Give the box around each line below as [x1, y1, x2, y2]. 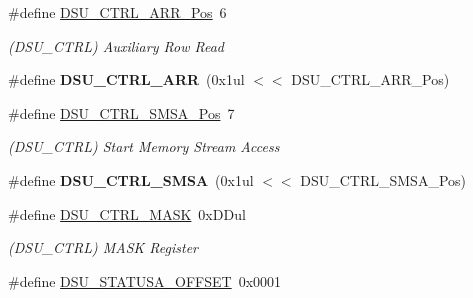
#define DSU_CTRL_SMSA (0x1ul [8, 169, 254, 190]
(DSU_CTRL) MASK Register [8, 237, 199, 258]
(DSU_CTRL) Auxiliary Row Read [8, 35, 224, 56]
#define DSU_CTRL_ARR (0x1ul [8, 69, 245, 90]
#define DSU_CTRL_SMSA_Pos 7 [8, 102, 235, 123]
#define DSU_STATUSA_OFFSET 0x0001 [8, 270, 282, 291]
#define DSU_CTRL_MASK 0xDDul [8, 203, 246, 224]
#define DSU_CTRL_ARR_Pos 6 [8, 2, 227, 22]
